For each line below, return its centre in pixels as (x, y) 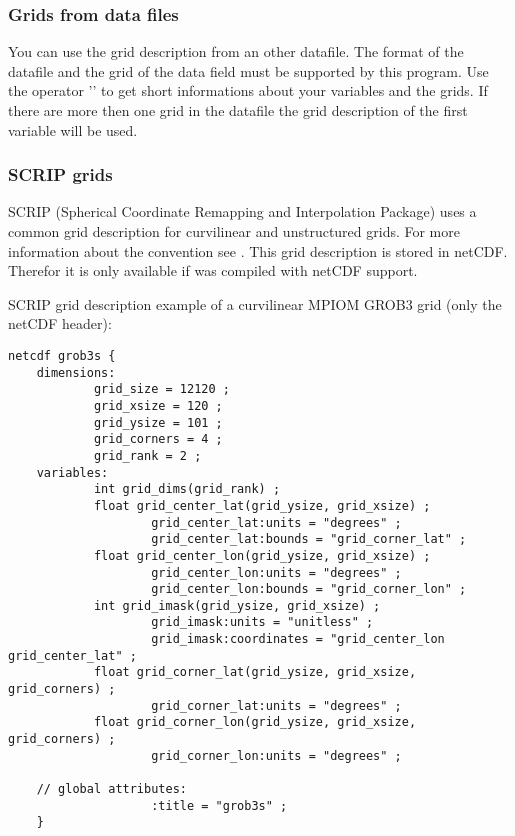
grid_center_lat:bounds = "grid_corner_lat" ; (309, 539)
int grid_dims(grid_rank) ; (187, 489)
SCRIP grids (60, 174)
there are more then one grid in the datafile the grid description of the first (238, 110)
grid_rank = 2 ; (147, 455)
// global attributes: (111, 789)
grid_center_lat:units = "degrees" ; (276, 522)
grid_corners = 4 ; (158, 439)
